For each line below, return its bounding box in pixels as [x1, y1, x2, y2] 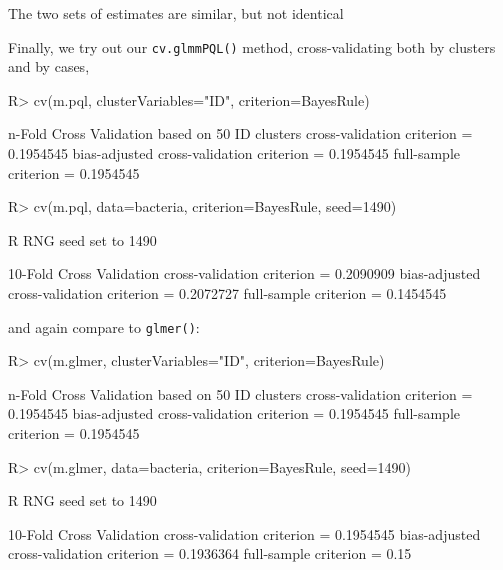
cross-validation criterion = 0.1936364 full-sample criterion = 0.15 [8, 543, 412, 564]
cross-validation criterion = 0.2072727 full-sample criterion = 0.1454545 [8, 283, 447, 303]
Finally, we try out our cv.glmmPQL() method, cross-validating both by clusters [8, 36, 496, 57]
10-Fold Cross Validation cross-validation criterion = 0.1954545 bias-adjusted [8, 523, 481, 544]
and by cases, [8, 56, 90, 77]
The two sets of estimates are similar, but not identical [8, 3, 344, 23]
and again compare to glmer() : [8, 316, 200, 337]
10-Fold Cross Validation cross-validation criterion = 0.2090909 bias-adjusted [8, 263, 481, 284]
